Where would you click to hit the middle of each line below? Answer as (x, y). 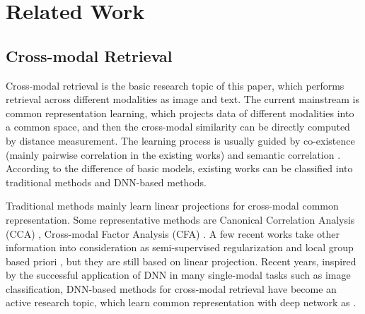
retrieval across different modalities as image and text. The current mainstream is (183, 99)
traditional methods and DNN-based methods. (106, 182)
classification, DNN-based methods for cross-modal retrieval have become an (171, 288)
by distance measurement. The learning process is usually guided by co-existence (180, 140)
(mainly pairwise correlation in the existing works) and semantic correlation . (173, 154)
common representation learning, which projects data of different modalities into (180, 113)
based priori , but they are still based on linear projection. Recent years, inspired (181, 261)
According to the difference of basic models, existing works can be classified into (179, 168)
